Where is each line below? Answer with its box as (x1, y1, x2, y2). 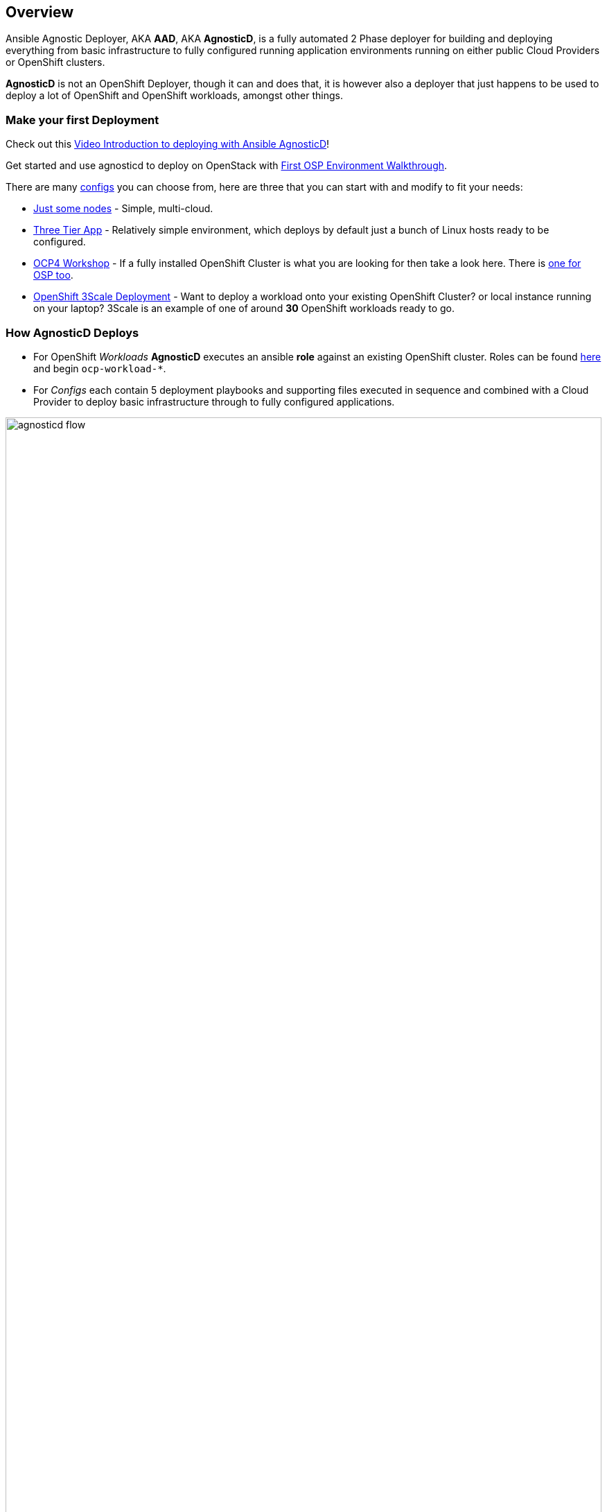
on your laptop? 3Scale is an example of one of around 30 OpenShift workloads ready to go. (33, 302, 455, 315)
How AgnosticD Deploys (6, 325, 139, 340)
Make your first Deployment (6, 112, 159, 127)
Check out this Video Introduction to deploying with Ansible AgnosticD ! (6, 138, 330, 150)
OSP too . (33, 269, 73, 281)
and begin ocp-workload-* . (33, 362, 166, 374)
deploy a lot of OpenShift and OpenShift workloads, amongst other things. (6, 89, 343, 102)
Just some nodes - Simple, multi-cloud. (33, 202, 213, 215)
